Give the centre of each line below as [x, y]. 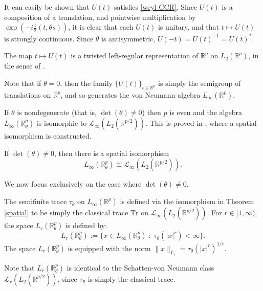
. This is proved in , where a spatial [201, 123]
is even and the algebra [206, 112]
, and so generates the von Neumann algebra [130, 94]
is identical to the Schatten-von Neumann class [140, 267]
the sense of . [25, 66]
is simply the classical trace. [131, 278]
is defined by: [86, 225]
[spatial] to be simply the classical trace [66, 212]
